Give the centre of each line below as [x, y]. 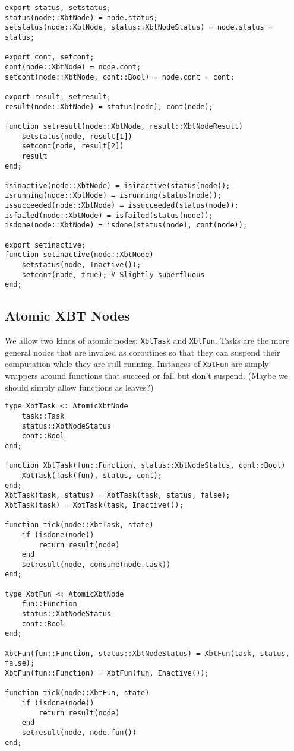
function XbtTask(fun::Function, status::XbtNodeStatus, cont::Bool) [145, 466]
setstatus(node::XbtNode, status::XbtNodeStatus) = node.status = [139, 28]
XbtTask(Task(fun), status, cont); [92, 475]
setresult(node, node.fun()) [79, 732]
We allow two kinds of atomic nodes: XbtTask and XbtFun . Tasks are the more [147, 340]
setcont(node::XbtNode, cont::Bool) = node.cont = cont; [120, 77]
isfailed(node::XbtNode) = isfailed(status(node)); [109, 215]
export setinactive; [45, 245]
